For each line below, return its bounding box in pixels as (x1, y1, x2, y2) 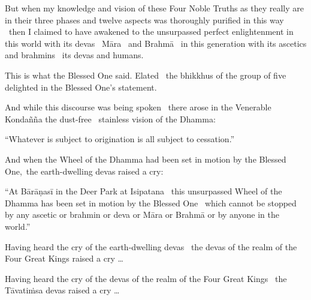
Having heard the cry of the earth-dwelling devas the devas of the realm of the (5, 240, 297, 253)
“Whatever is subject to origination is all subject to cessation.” (5, 133, 235, 145)
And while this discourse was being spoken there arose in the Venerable (5, 101, 271, 113)
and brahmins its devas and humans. (5, 49, 144, 61)
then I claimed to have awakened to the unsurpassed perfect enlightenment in (8, 25, 294, 38)
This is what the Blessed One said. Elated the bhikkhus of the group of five (5, 68, 286, 81)
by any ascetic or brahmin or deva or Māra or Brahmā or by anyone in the (5, 208, 279, 221)
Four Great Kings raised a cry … (5, 252, 123, 265)
